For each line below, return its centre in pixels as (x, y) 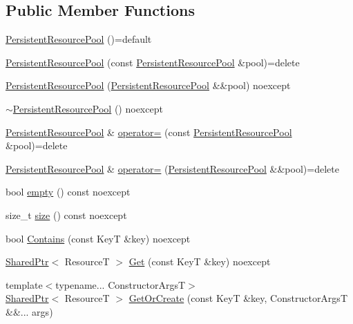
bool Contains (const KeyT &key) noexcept (98, 238)
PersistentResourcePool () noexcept (88, 108)
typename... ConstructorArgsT (121, 284)
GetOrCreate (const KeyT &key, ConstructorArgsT (238, 298)
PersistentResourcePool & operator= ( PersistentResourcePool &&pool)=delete (172, 168)
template (24, 284)
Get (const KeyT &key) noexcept (200, 261)
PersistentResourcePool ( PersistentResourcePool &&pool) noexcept (148, 85)
